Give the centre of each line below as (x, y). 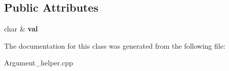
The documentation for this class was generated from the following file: (115, 45)
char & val (21, 29)
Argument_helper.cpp (39, 63)
